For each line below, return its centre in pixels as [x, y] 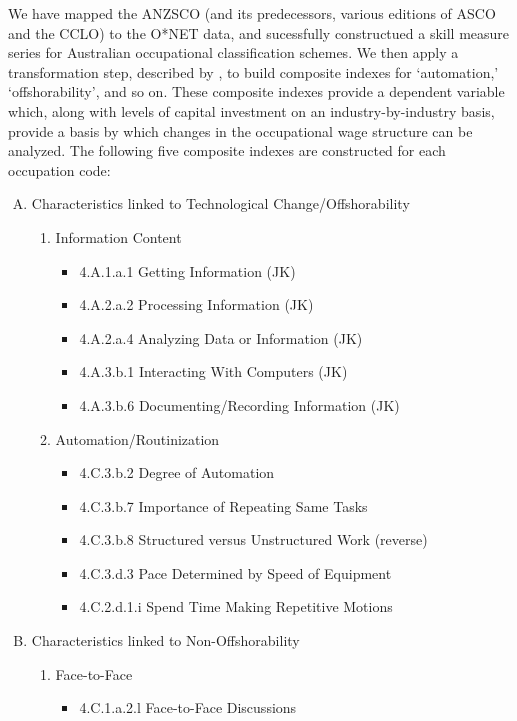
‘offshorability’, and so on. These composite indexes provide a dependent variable [256, 91]
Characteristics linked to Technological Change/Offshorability [220, 203]
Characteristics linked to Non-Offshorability [165, 640]
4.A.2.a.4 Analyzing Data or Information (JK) [221, 337]
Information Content [118, 236]
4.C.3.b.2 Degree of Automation [177, 472]
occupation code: [59, 169]
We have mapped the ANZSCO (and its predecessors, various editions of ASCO [252, 13]
